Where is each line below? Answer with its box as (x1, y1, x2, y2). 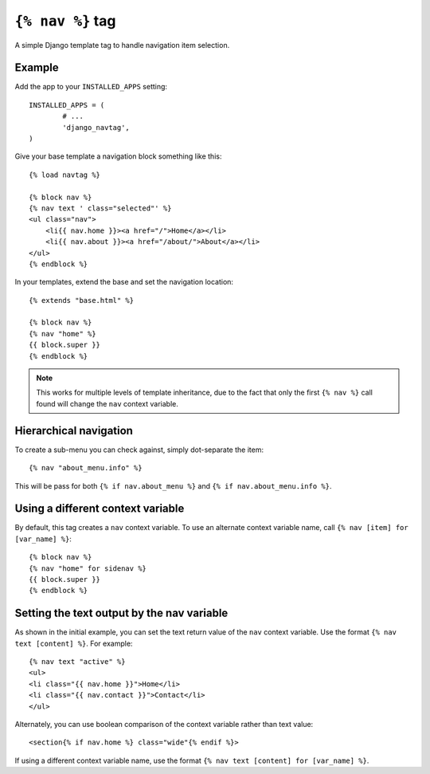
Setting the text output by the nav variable (14, 607, 229, 620)
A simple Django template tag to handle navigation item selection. (14, 40, 230, 49)
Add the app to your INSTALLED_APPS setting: (14, 82, 167, 92)
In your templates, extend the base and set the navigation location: (14, 277, 234, 287)
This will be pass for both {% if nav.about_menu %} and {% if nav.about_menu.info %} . (14, 481, 332, 490)
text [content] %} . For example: (14, 638, 133, 648)
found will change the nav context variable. (36, 399, 178, 408)
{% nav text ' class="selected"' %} (29, 203, 172, 213)
